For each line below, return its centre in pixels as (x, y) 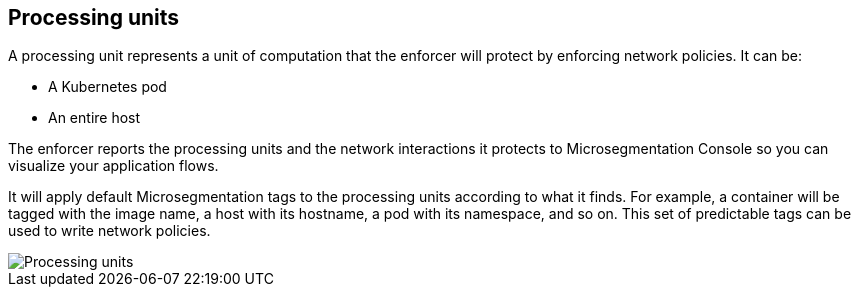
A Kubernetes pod (107, 87)
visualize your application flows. (113, 166)
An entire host (94, 118)
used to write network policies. (109, 231)
